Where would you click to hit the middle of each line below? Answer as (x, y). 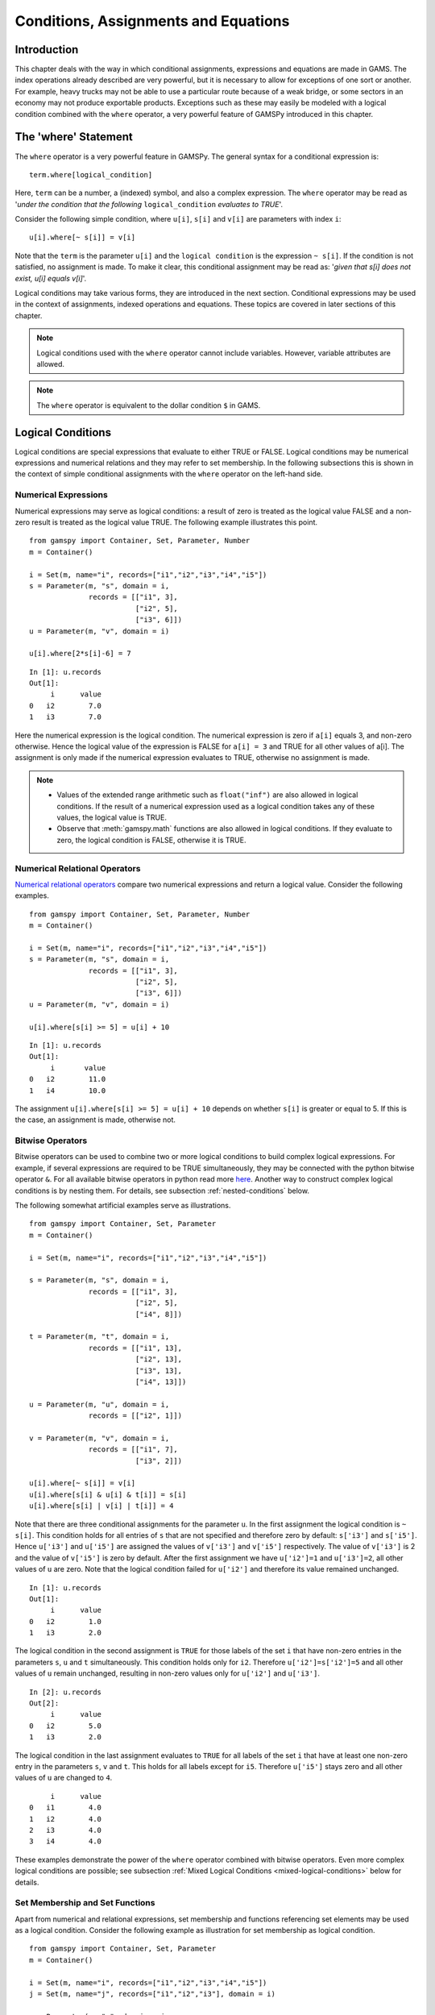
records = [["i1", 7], (134, 1450)
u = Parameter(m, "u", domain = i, (99, 1404)
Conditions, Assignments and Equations (152, 21)
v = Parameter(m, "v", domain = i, (99, 1438)
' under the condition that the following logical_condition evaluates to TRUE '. (149, 204)
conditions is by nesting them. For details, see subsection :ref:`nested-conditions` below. (162, 1190)
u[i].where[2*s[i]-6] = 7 (81, 654)
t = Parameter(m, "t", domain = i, (99, 1337)
